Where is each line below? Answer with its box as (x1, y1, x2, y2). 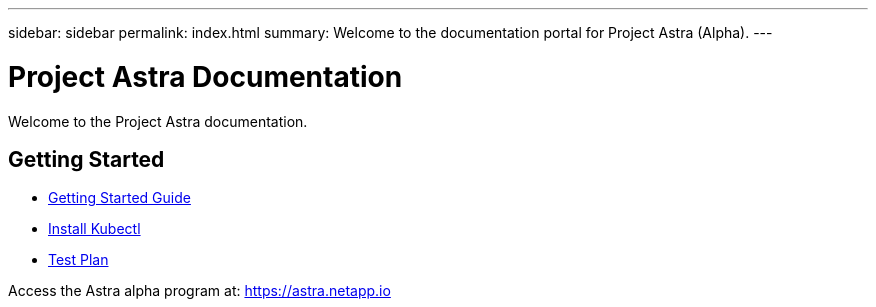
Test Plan (48, 251, 109, 269)
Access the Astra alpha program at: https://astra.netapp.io (8, 282, 391, 300)
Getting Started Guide (48, 189, 191, 207)
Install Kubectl (48, 220, 141, 238)
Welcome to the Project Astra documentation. (8, 112, 308, 130)
